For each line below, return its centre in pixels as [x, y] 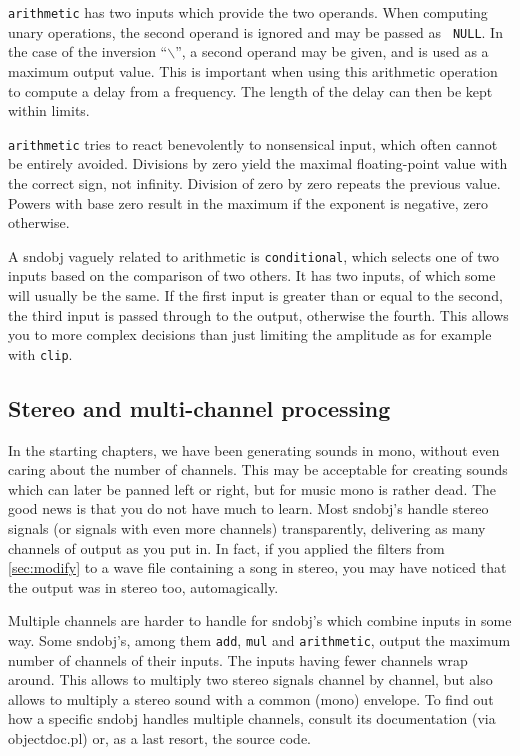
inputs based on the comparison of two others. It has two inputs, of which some [252, 275]
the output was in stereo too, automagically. [143, 586]
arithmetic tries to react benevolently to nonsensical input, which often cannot [253, 143]
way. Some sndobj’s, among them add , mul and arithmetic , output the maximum [259, 639]
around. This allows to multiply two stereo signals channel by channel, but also [250, 679]
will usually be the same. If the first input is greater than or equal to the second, [255, 294]
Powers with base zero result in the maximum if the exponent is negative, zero [248, 202]
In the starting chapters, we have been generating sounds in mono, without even [254, 449]
